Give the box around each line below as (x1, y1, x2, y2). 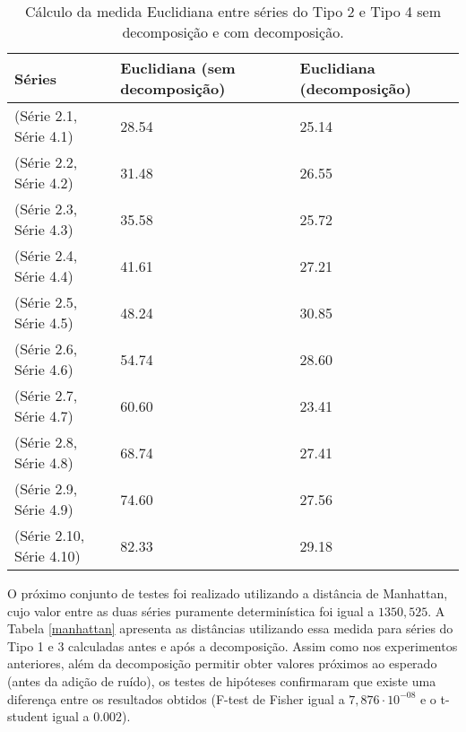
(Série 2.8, (14, 431, 78, 452)
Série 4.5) (14, 312, 73, 333)
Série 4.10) (14, 545, 81, 566)
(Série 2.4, (14, 245, 78, 266)
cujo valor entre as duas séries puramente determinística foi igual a (7, 601, 375, 620)
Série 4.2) (14, 172, 73, 193)
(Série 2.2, (14, 152, 78, 172)
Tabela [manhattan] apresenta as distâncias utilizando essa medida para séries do (7, 619, 453, 638)
